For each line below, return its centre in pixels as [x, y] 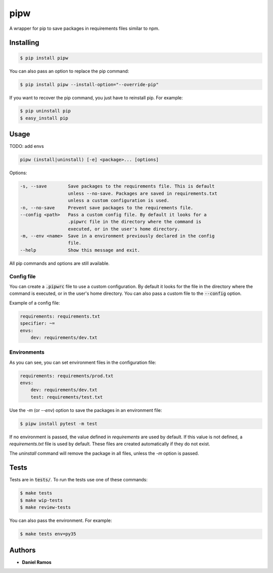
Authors [22, 550]
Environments [27, 352]
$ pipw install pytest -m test [59, 424]
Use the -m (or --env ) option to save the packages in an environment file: [86, 410]
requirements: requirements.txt [60, 316]
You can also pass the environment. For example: [61, 521]
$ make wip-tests [41, 500]
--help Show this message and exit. [80, 250]
